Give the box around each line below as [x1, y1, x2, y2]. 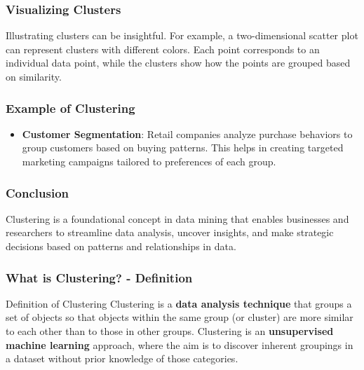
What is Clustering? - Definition [6, 268, 193, 286]
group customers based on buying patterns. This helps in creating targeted [22, 140, 344, 155]
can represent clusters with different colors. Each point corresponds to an [6, 41, 320, 56]
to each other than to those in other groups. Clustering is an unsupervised [6, 324, 334, 338]
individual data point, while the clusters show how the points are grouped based [6, 55, 351, 70]
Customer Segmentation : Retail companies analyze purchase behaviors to [22, 126, 353, 141]
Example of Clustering [6, 99, 135, 116]
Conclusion [6, 184, 69, 201]
